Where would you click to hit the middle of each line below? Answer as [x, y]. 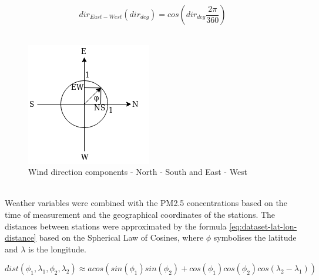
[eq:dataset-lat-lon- [263, 226]
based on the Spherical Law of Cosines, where [121, 237]
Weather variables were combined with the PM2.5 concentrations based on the [146, 203]
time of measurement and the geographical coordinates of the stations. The [140, 214]
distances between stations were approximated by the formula [116, 226]
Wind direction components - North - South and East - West [138, 172]
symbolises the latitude [255, 237]
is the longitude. [57, 249]
